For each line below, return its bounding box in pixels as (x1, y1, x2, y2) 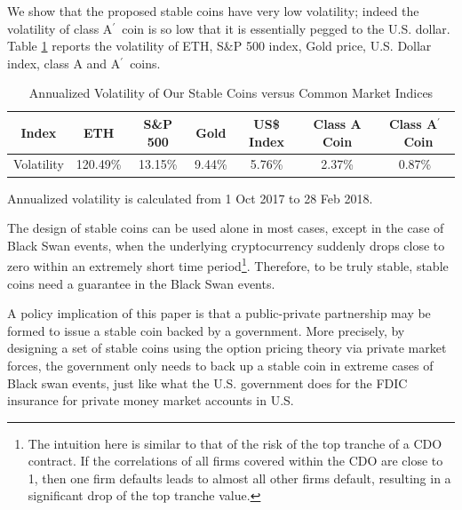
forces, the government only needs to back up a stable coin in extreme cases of (7, 355, 434, 374)
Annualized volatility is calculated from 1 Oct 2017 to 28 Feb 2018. (7, 188, 373, 207)
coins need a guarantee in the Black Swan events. (7, 274, 275, 292)
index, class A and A (7, 53, 121, 72)
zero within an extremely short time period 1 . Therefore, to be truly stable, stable (7, 254, 449, 275)
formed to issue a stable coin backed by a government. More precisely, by (7, 321, 405, 339)
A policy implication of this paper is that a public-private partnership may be (7, 304, 431, 323)
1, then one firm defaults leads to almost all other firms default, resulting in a (28, 468, 451, 487)
